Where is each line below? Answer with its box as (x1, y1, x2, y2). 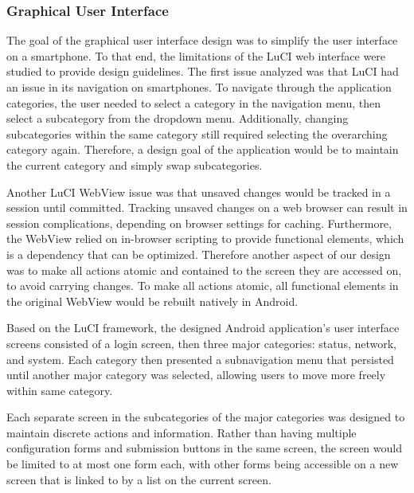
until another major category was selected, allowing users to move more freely (6, 366, 386, 383)
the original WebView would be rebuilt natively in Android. (6, 292, 299, 309)
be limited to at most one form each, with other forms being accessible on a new (6, 456, 399, 472)
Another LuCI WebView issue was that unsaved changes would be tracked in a (6, 183, 391, 200)
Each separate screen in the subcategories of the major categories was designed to (6, 409, 405, 425)
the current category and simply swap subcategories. (6, 156, 263, 173)
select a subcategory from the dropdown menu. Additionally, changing (6, 110, 349, 127)
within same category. (6, 381, 113, 398)
